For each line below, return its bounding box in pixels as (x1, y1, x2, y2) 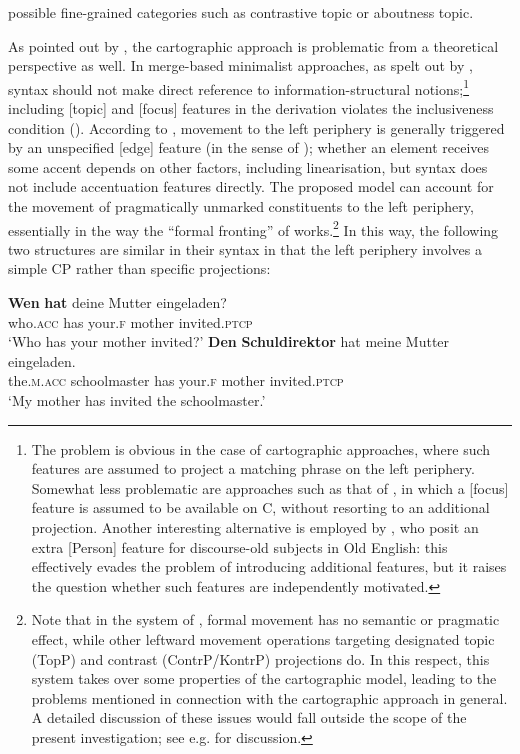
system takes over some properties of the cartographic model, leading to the (31, 668, 497, 689)
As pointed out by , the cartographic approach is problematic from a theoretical (8, 35, 499, 56)
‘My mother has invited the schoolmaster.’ (8, 390, 266, 410)
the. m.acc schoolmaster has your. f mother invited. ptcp (8, 370, 344, 391)
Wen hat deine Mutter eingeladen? (8, 292, 227, 313)
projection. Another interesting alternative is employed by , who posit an (31, 516, 479, 537)
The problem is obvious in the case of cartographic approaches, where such (31, 438, 491, 459)
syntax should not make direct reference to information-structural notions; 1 (8, 75, 470, 99)
